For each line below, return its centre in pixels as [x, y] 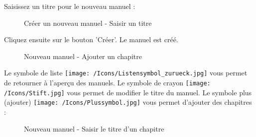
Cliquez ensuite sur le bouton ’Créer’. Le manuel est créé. [91, 39]
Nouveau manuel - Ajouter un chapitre [83, 56]
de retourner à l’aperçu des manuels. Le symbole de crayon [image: [107, 83]
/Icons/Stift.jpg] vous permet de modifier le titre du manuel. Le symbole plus [128, 92]
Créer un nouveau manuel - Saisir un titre [88, 23]
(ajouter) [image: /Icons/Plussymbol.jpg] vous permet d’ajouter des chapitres [128, 102]
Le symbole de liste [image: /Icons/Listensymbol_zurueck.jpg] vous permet [126, 73]
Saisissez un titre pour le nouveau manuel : [70, 6]
